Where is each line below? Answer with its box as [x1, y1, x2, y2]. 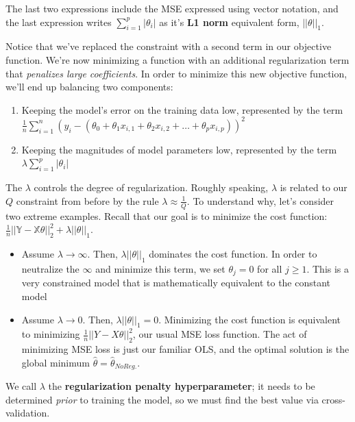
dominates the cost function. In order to [149, 247, 317, 261]
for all [257, 261, 282, 275]
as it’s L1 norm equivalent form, [159, 14, 299, 29]
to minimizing [21, 327, 80, 341]
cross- [321, 392, 346, 406]
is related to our [280, 180, 347, 195]
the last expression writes [5, 14, 112, 29]
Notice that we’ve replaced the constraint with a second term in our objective [5, 39, 332, 53]
